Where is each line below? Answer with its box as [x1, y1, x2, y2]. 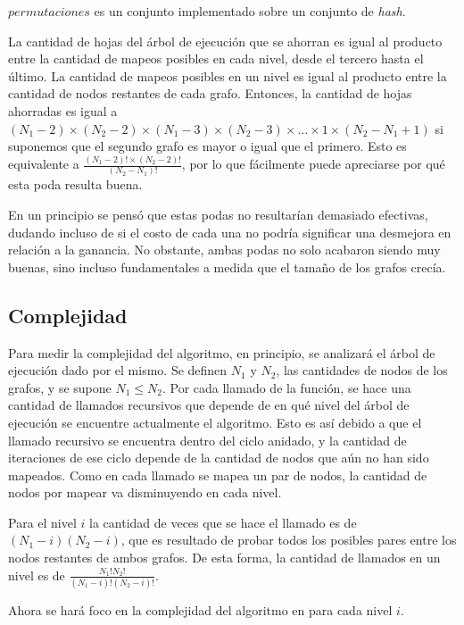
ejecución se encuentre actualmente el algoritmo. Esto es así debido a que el [8, 412, 422, 431]
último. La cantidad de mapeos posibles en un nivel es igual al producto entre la [8, 66, 447, 85]
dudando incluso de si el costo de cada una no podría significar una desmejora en [8, 222, 452, 241]
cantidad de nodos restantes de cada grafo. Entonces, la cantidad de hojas [8, 84, 412, 103]
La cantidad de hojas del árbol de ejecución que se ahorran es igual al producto [8, 31, 443, 50]
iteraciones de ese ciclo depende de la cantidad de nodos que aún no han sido [8, 448, 429, 467]
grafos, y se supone [8, 378, 112, 396]
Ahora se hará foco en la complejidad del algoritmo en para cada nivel [8, 600, 393, 619]
